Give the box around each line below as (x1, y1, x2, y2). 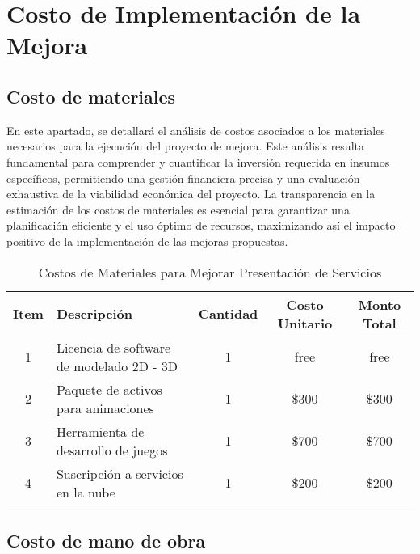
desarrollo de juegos (56, 440, 168, 459)
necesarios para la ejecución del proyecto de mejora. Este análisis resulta (6, 137, 364, 154)
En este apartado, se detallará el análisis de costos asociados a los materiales (6, 121, 385, 138)
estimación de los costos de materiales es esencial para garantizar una (6, 201, 350, 218)
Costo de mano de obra (6, 527, 206, 552)
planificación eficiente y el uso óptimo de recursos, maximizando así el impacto (6, 217, 396, 234)
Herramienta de (56, 421, 145, 441)
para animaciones (56, 398, 154, 417)
